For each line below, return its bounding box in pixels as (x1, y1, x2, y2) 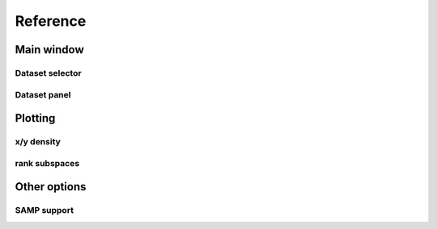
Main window (15, 43, 84, 56)
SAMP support (15, 205, 74, 216)
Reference (15, 12, 87, 30)
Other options (15, 180, 87, 194)
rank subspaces (15, 157, 80, 169)
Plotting (15, 111, 56, 125)
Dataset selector (15, 67, 82, 78)
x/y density (15, 136, 61, 148)
